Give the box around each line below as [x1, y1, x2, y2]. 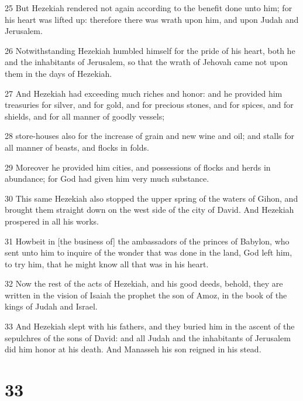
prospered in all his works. [5, 215, 99, 227]
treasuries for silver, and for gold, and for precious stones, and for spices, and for [5, 98, 294, 111]
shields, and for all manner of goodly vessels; [5, 110, 165, 122]
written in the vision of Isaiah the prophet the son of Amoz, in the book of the [5, 288, 287, 301]
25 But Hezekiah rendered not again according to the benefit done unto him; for [5, 2, 292, 13]
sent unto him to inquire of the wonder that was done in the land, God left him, [5, 246, 292, 259]
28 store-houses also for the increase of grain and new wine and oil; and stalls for [5, 130, 294, 142]
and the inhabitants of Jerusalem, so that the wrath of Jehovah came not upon [5, 56, 288, 68]
